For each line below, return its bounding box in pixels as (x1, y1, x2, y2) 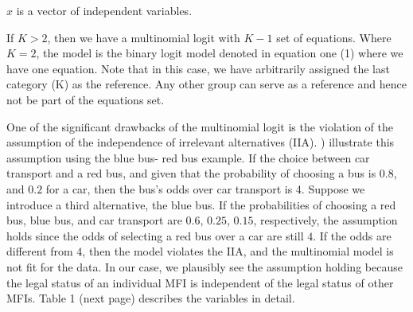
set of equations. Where (276, 29, 392, 45)
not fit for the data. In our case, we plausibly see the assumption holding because (6, 258, 403, 275)
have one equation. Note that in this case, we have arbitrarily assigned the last (6, 60, 390, 76)
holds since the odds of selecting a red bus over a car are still (6, 227, 304, 244)
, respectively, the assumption (253, 212, 398, 228)
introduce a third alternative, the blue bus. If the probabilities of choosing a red (6, 196, 396, 213)
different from (6, 243, 73, 259)
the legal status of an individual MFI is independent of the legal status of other (6, 274, 394, 291)
